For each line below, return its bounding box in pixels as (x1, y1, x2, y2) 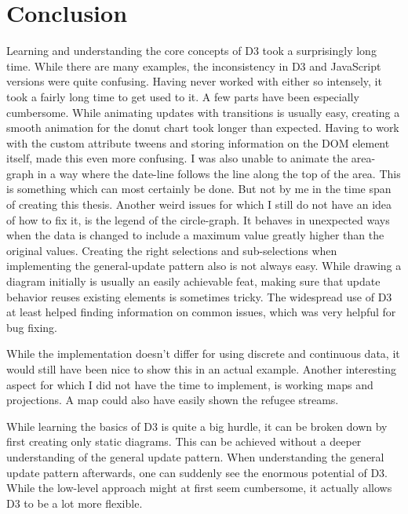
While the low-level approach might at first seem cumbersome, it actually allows (6, 479, 392, 496)
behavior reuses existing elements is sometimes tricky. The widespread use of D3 (6, 288, 392, 304)
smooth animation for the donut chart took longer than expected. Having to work (6, 119, 399, 136)
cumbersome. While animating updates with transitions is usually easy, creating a (6, 104, 400, 120)
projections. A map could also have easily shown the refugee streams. (6, 392, 339, 408)
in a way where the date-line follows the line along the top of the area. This (37, 165, 401, 181)
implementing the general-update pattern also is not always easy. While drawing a (6, 257, 402, 274)
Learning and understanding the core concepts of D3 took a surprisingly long (6, 42, 377, 59)
